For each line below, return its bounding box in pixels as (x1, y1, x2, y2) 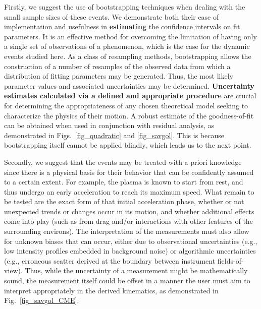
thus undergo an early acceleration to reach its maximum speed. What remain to (4, 186, 254, 197)
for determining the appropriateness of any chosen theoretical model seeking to (4, 100, 248, 110)
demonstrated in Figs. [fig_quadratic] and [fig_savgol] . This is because (4, 130, 224, 140)
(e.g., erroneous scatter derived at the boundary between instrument (4, 255, 216, 266)
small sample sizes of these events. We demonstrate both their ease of (4, 11, 219, 22)
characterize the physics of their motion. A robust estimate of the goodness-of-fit (4, 110, 254, 120)
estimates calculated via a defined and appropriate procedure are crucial (4, 90, 256, 101)
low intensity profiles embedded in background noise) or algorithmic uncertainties (4, 245, 256, 256)
